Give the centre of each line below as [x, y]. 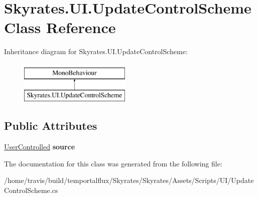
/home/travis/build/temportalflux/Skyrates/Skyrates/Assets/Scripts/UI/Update [129, 180]
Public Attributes [51, 126]
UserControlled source [40, 147]
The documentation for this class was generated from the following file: [113, 163]
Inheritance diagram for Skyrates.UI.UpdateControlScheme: [96, 51]
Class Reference [60, 27]
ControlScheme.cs [31, 190]
